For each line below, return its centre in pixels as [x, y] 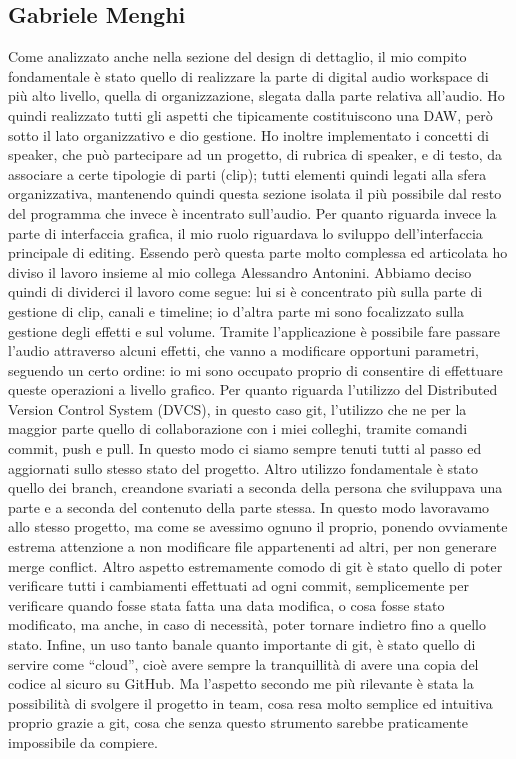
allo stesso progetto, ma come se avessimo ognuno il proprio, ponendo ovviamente [258, 526]
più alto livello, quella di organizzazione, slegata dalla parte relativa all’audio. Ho [256, 95]
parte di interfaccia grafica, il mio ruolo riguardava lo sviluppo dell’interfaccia [245, 232]
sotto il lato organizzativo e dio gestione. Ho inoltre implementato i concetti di [248, 134]
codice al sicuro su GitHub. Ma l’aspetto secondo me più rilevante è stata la [241, 683]
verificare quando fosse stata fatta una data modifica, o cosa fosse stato [226, 604]
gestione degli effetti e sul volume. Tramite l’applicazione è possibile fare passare [254, 330]
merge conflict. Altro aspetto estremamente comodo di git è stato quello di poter [255, 565]
